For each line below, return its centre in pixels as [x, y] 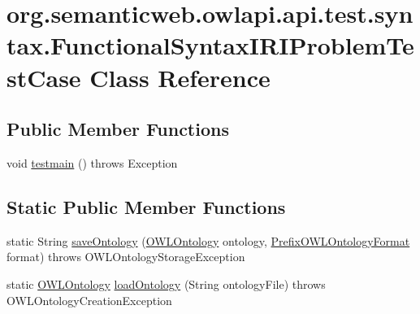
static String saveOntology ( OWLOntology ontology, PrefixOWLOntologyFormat [208, 240]
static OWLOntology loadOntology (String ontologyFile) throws [166, 283]
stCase [44, 77]
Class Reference [180, 77]
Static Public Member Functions [146, 206]
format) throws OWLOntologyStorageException [126, 257]
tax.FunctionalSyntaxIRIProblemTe [210, 45]
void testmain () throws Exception [92, 162]
